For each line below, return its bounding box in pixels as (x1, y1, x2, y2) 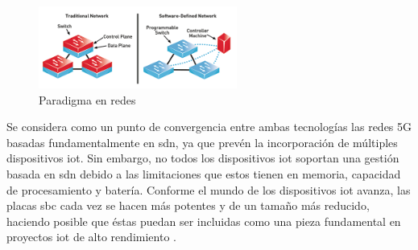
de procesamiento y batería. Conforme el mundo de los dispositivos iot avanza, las (6, 181, 411, 198)
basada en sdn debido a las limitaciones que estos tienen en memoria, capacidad (6, 165, 401, 182)
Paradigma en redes (39, 91, 136, 108)
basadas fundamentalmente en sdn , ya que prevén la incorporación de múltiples (6, 133, 398, 150)
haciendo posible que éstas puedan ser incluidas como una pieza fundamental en (6, 212, 401, 229)
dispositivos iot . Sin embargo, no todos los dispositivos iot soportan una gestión (6, 150, 399, 166)
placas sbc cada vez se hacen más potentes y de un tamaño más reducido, (6, 197, 370, 214)
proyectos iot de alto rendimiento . (6, 228, 176, 245)
